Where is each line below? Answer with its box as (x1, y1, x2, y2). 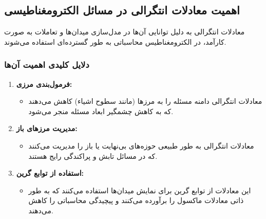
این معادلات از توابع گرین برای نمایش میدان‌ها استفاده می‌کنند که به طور (28, 185, 251, 195)
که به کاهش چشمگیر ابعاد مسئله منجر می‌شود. (28, 105, 174, 116)
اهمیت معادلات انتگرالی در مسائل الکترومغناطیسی (4, 2, 240, 18)
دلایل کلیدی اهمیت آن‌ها (4, 58, 89, 71)
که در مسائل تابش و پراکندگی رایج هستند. (28, 150, 158, 161)
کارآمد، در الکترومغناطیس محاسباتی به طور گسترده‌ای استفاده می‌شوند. (4, 36, 226, 47)
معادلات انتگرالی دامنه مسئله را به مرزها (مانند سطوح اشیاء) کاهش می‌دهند (28, 96, 262, 106)
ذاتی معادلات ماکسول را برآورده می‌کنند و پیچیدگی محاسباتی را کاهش (28, 195, 244, 206)
